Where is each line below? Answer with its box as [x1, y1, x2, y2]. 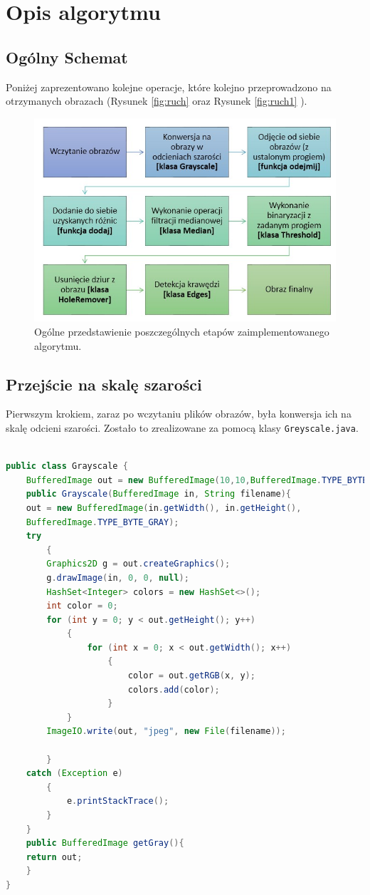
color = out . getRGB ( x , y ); [127, 671, 255, 681]
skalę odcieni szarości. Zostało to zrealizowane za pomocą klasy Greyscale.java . [6, 420, 359, 435]
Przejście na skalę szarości [6, 373, 202, 395]
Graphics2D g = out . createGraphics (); [46, 559, 231, 569]
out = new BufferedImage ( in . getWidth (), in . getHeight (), [26, 502, 302, 513]
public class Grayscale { [6, 461, 128, 472]
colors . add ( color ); [127, 684, 220, 695]
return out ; [26, 852, 83, 862]
